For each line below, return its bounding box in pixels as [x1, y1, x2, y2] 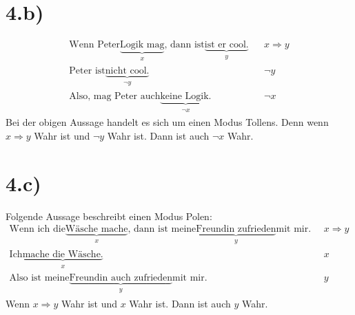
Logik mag [120, 40, 165, 50]
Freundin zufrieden [196, 224, 276, 235]
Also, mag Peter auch [69, 91, 161, 101]
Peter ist [69, 65, 105, 76]
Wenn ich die [9, 224, 65, 235]
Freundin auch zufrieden [69, 273, 173, 283]
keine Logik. [160, 91, 212, 101]
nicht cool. [105, 65, 150, 76]
